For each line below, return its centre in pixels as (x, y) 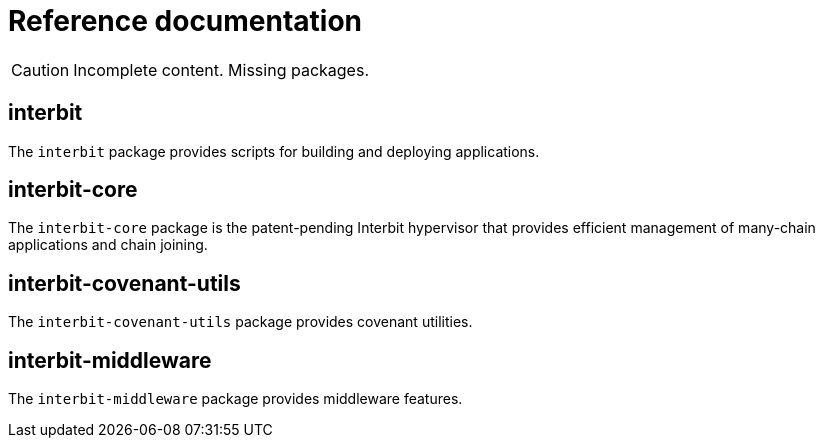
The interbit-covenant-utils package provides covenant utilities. (240, 322)
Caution (40, 69)
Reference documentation (185, 21)
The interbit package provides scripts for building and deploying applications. (274, 151)
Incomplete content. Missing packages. (221, 69)
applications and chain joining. (108, 245)
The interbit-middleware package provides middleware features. (235, 399)
